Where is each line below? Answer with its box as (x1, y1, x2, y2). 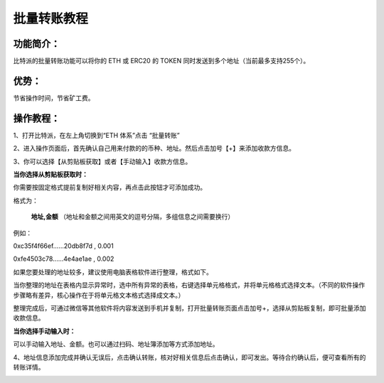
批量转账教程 (13, 11, 89, 26)
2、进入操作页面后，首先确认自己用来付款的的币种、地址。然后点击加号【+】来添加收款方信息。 (13, 144, 295, 153)
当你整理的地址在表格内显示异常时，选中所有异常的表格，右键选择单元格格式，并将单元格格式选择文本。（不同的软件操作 (13, 281, 366, 289)
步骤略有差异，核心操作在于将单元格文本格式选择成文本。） (13, 291, 185, 299)
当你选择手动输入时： (13, 327, 76, 335)
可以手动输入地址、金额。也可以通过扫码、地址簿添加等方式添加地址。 (13, 340, 219, 348)
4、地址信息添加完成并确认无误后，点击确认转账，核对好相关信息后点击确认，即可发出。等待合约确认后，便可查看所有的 (13, 352, 366, 362)
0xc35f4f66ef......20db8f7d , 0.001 (13, 242, 114, 250)
